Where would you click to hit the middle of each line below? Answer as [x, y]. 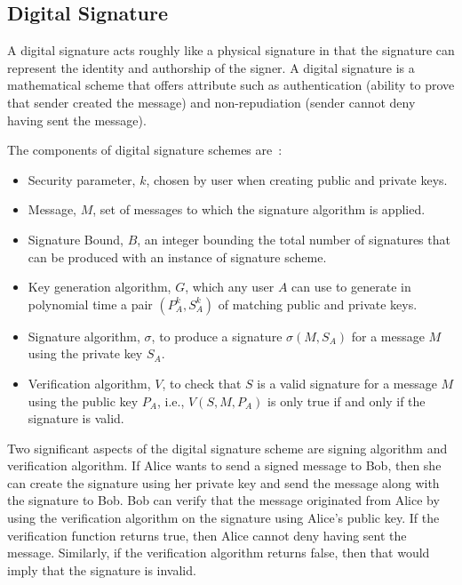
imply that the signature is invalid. [102, 569]
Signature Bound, [76, 239]
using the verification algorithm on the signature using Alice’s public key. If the [223, 518]
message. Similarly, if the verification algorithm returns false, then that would [219, 553]
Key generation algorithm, [100, 287]
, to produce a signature [217, 336]
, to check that [202, 383]
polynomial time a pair [90, 304]
